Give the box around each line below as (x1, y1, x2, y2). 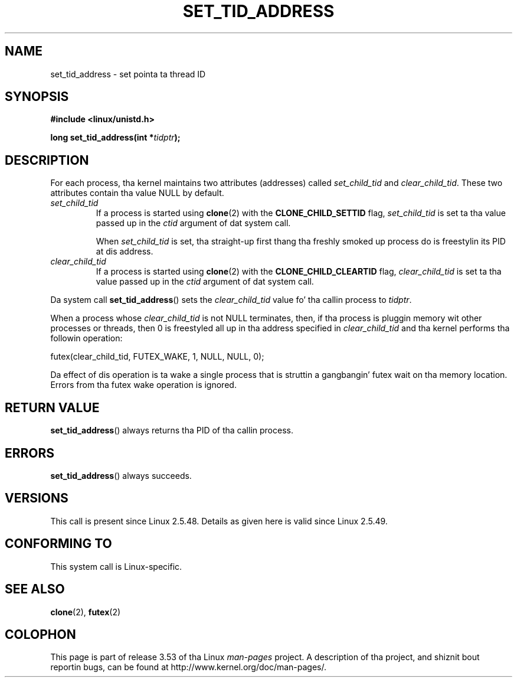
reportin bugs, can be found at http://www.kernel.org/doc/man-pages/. (50, 662, 327, 673)
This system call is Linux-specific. (50, 561, 182, 572)
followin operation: (50, 333, 123, 344)
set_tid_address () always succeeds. (50, 470, 192, 481)
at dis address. (96, 246, 153, 257)
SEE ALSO (5, 582, 65, 597)
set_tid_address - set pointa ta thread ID (50, 68, 206, 79)
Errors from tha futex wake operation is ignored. (50, 380, 237, 390)
